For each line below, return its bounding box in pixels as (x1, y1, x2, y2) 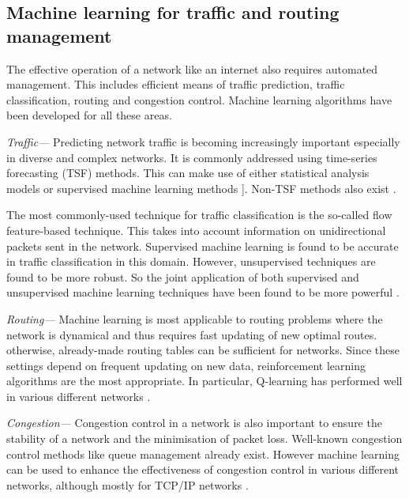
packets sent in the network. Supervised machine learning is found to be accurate (6, 237, 399, 254)
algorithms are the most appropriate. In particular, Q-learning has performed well (6, 372, 403, 389)
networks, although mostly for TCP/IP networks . (6, 476, 249, 493)
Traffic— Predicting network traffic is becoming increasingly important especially (6, 133, 400, 149)
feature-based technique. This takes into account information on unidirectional (6, 221, 386, 238)
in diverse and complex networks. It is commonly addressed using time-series (6, 149, 377, 165)
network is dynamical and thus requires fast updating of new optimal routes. (6, 326, 377, 342)
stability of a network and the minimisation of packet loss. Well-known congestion (6, 430, 403, 447)
